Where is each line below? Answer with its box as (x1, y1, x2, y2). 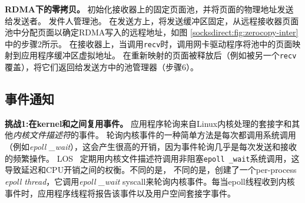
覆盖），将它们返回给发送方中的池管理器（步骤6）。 (5, 61, 198, 73)
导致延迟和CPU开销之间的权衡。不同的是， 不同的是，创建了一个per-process (5, 163, 297, 176)
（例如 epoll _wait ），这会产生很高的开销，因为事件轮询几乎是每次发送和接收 (5, 140, 297, 153)
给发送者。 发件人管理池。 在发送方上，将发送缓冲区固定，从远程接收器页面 (5, 14, 299, 27)
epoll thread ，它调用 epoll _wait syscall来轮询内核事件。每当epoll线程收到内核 (5, 175, 295, 187)
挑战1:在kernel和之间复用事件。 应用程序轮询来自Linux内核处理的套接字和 (5, 117, 292, 129)
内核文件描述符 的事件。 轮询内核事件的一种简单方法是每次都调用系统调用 (13, 129, 296, 141)
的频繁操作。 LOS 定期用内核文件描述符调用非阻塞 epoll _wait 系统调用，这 (5, 152, 300, 164)
